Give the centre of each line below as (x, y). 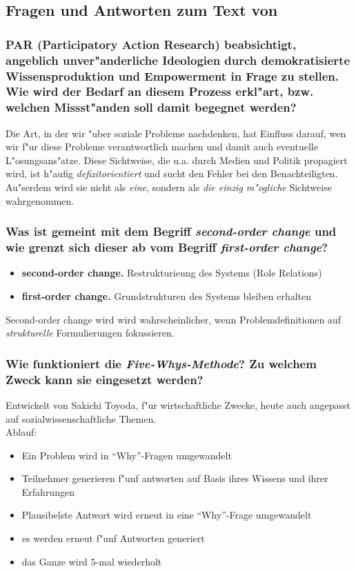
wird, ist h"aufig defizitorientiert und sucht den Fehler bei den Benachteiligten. (172, 173)
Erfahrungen (48, 491)
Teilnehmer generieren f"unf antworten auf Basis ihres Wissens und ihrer (175, 478)
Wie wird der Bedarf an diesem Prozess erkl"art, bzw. (160, 91)
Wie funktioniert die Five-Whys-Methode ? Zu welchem (161, 363)
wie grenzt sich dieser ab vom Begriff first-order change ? (167, 247)
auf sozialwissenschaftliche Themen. (81, 418)
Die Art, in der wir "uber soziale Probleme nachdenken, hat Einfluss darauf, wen (176, 133)
